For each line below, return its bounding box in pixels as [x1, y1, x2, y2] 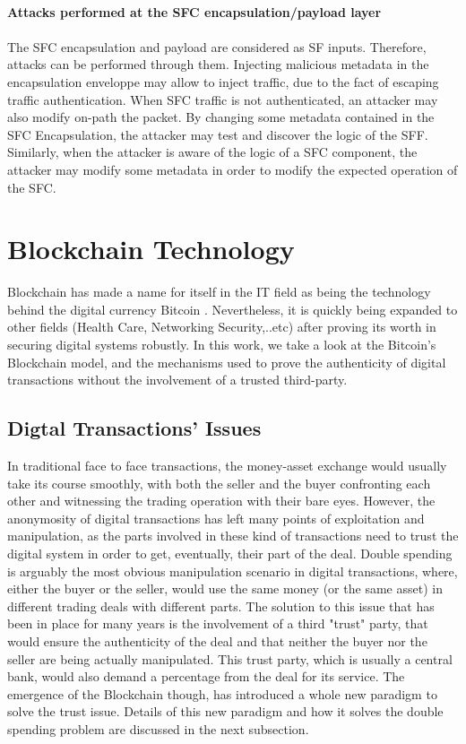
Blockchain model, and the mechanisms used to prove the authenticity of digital [7, 352, 446, 371]
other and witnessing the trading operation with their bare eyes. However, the [7, 491, 436, 510]
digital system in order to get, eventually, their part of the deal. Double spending [7, 543, 453, 562]
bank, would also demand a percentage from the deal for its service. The [7, 667, 405, 686]
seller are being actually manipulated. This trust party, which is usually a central [7, 649, 453, 668]
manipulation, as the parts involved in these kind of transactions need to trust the [7, 526, 459, 545]
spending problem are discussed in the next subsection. [7, 719, 309, 738]
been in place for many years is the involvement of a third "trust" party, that [7, 614, 428, 633]
